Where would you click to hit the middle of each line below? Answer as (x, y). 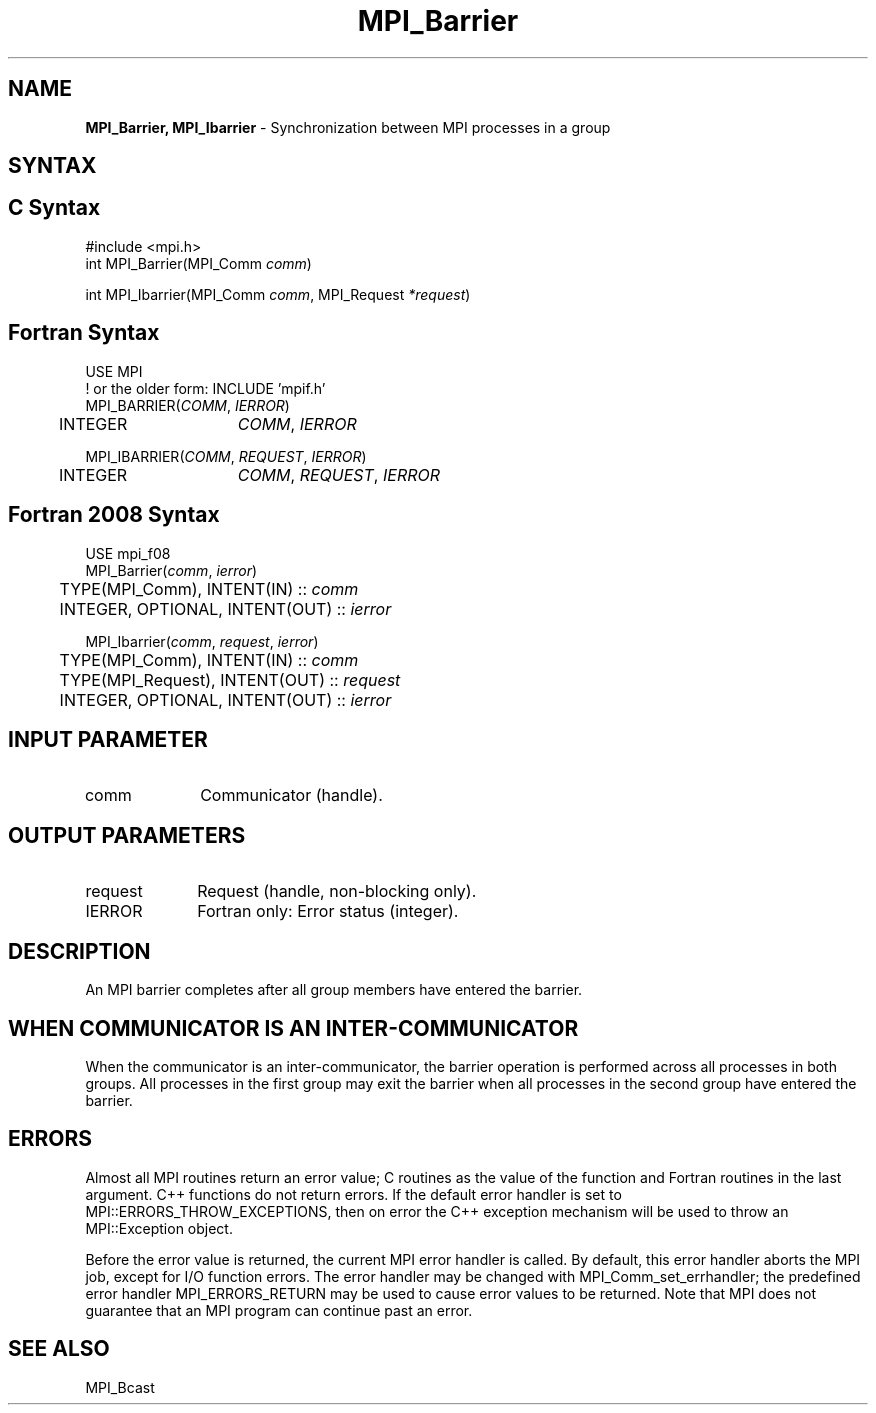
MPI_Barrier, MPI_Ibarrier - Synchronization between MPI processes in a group (348, 127)
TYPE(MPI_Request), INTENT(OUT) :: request (230, 679)
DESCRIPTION (79, 951)
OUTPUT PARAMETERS (127, 835)
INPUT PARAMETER (108, 739)
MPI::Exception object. (159, 1228)
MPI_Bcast (120, 1387)
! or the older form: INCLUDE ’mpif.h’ (205, 388)
